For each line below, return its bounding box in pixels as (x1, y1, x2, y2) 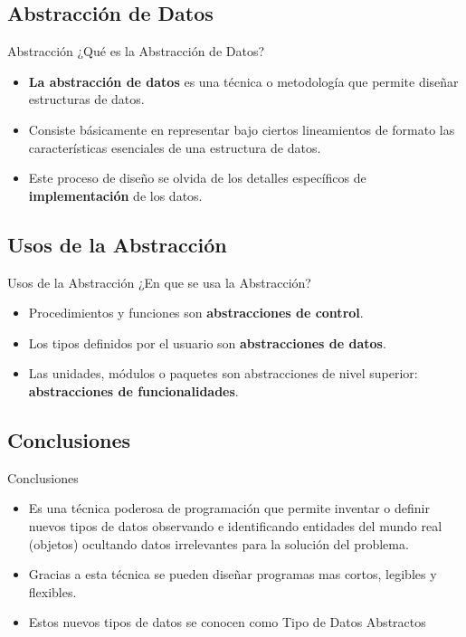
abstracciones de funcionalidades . (28, 381, 239, 400)
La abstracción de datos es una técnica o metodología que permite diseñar (28, 71, 459, 90)
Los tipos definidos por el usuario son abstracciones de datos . (28, 333, 386, 352)
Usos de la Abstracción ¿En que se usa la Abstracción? (7, 272, 311, 291)
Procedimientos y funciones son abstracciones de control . (28, 303, 364, 322)
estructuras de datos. (28, 90, 145, 109)
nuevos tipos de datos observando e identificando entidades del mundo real (28, 516, 442, 535)
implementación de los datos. (28, 185, 203, 204)
